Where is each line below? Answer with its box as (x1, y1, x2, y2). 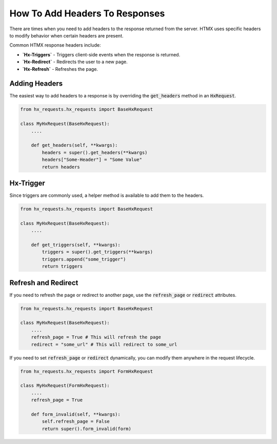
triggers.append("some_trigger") (42, 256, 126, 262)
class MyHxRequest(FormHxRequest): (20, 382, 110, 389)
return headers (42, 164, 81, 170)
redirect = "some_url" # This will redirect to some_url (31, 341, 177, 347)
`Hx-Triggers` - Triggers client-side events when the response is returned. (22, 51, 181, 57)
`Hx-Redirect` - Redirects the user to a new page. (22, 59, 128, 65)
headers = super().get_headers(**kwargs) (42, 149, 148, 155)
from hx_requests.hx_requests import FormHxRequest (20, 368, 153, 374)
